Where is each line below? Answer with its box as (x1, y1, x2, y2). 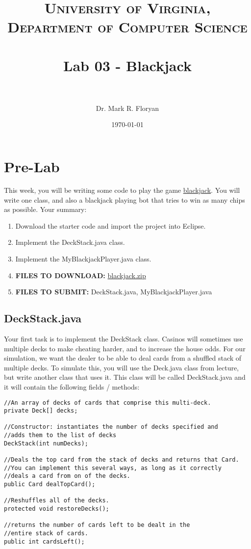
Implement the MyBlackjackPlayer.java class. (15, 253, 151, 263)
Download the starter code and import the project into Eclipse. (15, 220, 206, 231)
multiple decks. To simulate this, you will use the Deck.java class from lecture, (4, 362, 239, 372)
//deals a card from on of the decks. (4, 472, 130, 480)
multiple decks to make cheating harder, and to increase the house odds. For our (4, 343, 246, 353)
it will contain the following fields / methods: (4, 381, 140, 392)
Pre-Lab (4, 157, 60, 177)
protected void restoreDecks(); (4, 505, 109, 513)
